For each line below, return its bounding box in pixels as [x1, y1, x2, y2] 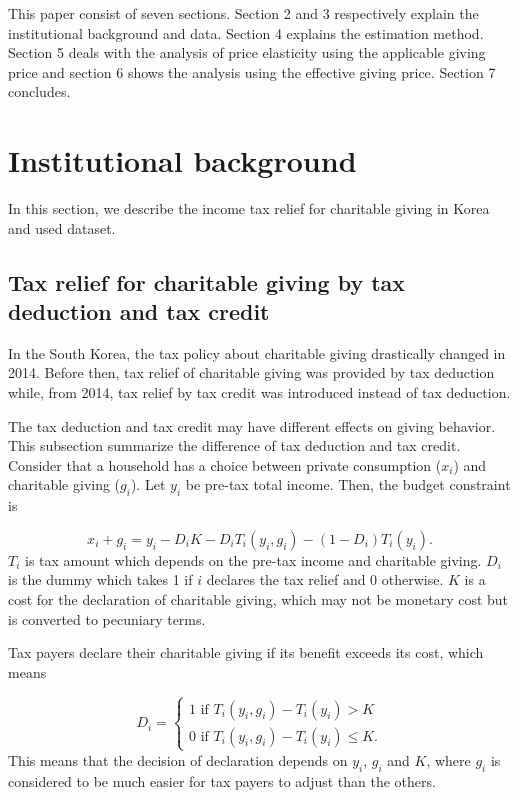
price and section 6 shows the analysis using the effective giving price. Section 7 [8, 61, 496, 82]
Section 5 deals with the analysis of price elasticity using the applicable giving [8, 42, 486, 63]
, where [426, 749, 471, 770]
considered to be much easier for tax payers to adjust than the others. [8, 770, 436, 791]
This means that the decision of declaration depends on [8, 749, 348, 770]
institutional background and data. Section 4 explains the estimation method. [8, 22, 484, 43]
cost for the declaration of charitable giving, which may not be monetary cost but [8, 589, 509, 610]
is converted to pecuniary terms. [8, 608, 206, 629]
